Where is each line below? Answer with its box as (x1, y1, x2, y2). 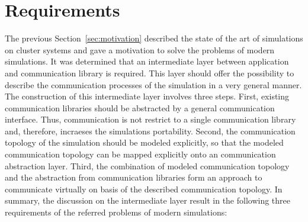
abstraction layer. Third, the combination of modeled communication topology (5, 159, 290, 172)
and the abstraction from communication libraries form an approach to (5, 171, 262, 184)
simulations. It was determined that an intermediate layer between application (5, 55, 289, 67)
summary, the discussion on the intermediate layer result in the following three (5, 194, 291, 207)
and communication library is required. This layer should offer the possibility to (5, 66, 294, 79)
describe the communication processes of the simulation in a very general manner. (5, 78, 302, 91)
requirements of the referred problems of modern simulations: (5, 206, 227, 218)
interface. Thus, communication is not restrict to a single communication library (5, 113, 296, 126)
